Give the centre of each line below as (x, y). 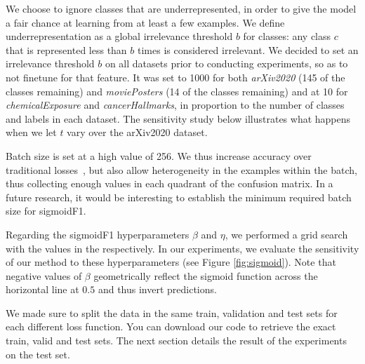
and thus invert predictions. (157, 289)
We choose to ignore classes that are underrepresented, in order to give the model (181, 8)
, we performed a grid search (286, 234)
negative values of (44, 275)
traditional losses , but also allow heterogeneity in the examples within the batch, (181, 169)
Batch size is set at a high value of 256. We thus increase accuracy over (159, 155)
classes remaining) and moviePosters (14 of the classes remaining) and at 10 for (177, 91)
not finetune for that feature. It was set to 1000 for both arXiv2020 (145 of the (175, 77)
